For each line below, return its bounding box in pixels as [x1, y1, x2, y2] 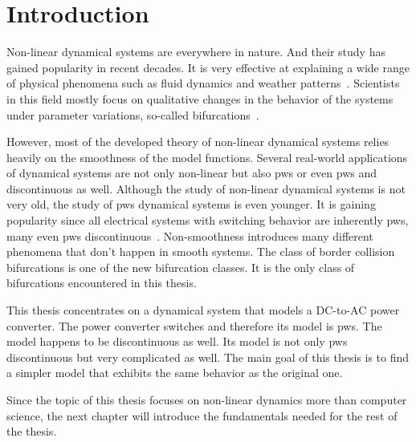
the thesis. [6, 423, 57, 440]
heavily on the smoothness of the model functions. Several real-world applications [6, 148, 408, 165]
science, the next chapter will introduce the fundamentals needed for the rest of [6, 407, 398, 424]
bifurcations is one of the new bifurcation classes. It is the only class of [6, 258, 355, 275]
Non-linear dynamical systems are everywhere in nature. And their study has [6, 43, 385, 60]
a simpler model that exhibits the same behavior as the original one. [6, 364, 343, 381]
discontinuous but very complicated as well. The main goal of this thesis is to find [6, 348, 410, 365]
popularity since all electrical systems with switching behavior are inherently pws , [6, 212, 409, 229]
